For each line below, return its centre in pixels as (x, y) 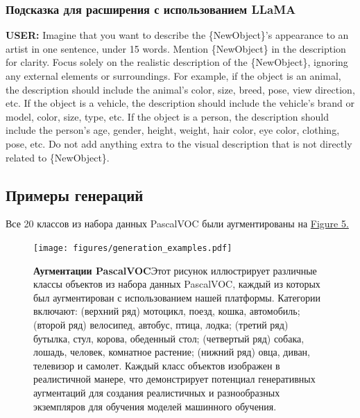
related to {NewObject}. (58, 157)
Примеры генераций (75, 194)
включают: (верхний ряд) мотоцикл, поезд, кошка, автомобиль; (167, 311)
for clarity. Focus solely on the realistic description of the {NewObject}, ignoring (177, 62)
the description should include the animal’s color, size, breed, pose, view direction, (180, 89)
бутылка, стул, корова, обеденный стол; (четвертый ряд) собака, (169, 338)
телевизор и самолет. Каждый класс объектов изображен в (157, 365)
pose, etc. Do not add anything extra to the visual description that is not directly (179, 143)
